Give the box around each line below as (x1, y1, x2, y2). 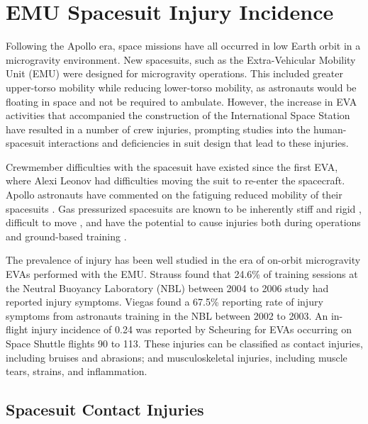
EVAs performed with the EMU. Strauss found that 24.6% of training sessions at (6, 267, 358, 281)
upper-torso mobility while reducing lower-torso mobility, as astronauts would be (6, 79, 357, 94)
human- (313, 121, 347, 136)
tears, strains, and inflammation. (6, 364, 147, 379)
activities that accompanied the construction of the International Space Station (6, 108, 350, 123)
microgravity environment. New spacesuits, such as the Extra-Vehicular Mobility (6, 52, 356, 67)
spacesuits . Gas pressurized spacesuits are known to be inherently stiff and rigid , (6, 201, 362, 216)
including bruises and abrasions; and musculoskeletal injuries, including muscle (6, 350, 347, 364)
